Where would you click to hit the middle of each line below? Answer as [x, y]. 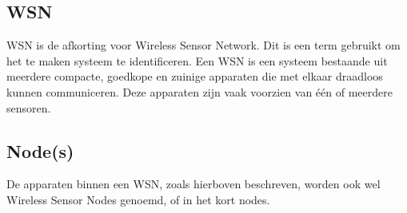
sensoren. [29, 107]
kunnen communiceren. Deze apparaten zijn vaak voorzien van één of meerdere [200, 91]
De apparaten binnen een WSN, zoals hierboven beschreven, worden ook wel [194, 184]
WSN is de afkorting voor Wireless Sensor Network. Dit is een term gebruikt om [203, 45]
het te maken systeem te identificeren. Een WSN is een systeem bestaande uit [197, 60]
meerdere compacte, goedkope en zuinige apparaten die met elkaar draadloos [195, 76]
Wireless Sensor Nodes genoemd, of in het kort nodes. [138, 199]
